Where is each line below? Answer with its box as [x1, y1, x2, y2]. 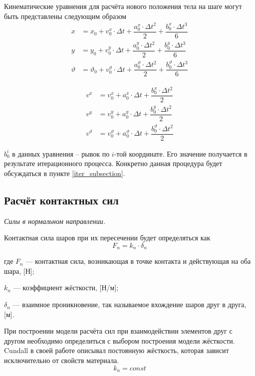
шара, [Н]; [4, 265, 34, 276]
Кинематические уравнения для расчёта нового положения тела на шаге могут [4, 1, 242, 11]
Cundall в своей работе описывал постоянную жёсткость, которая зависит [4, 345, 229, 356]
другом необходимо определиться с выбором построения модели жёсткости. [4, 335, 235, 346]
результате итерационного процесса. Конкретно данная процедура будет [4, 158, 223, 169]
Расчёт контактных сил [4, 192, 119, 207]
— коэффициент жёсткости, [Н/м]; [13, 282, 119, 293]
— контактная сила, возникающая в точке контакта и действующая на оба [25, 256, 251, 266]
